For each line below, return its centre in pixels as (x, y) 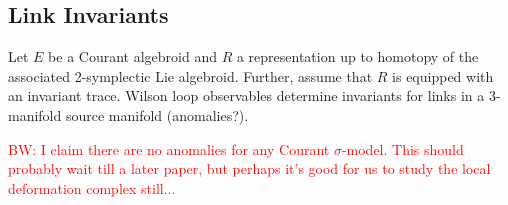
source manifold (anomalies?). (157, 114)
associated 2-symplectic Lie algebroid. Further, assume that (190, 75)
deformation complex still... (92, 187)
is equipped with (443, 75)
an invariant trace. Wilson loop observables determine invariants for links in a (246, 95)
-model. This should (402, 148)
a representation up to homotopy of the (357, 56)
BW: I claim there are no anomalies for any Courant (169, 148)
